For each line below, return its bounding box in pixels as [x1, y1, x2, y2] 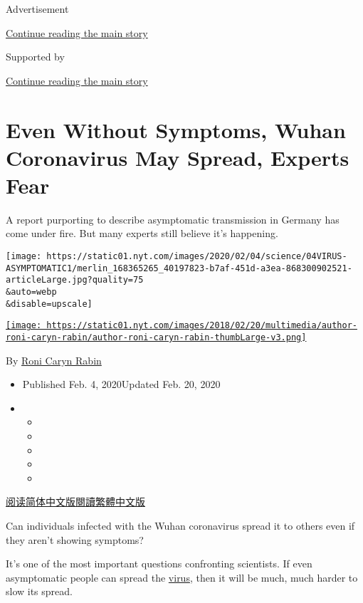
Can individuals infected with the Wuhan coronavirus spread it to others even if [6, 518, 355, 533]
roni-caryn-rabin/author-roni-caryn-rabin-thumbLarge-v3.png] [6, 332, 307, 342]
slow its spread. [6, 584, 73, 599]
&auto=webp [6, 287, 57, 298]
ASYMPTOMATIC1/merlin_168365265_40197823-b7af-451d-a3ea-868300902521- [6, 263, 352, 273]
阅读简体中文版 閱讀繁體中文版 [6, 494, 145, 509]
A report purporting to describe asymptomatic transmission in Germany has [6, 211, 340, 226]
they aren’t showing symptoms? [6, 532, 144, 547]
